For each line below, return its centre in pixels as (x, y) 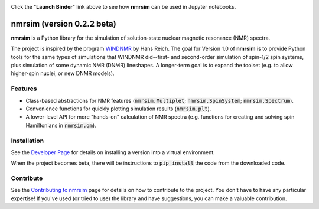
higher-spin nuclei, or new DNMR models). (63, 73)
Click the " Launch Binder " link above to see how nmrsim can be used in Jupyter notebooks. (123, 7)
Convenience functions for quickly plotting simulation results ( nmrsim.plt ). (118, 109)
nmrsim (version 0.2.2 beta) (64, 24)
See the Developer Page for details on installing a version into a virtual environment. (113, 152)
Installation (27, 141)
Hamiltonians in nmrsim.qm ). (61, 125)
